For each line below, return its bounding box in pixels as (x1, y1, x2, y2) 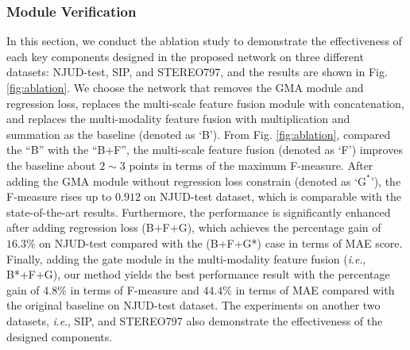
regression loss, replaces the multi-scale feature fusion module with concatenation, (6, 94, 404, 111)
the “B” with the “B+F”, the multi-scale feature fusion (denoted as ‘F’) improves (6, 141, 403, 158)
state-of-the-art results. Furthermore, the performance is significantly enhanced (6, 203, 391, 220)
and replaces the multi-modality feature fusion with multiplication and (6, 110, 350, 127)
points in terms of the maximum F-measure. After (129, 156, 373, 173)
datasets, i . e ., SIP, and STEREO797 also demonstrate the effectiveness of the (6, 312, 383, 329)
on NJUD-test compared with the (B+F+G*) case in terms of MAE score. (39, 234, 403, 251)
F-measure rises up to (6, 188, 112, 205)
